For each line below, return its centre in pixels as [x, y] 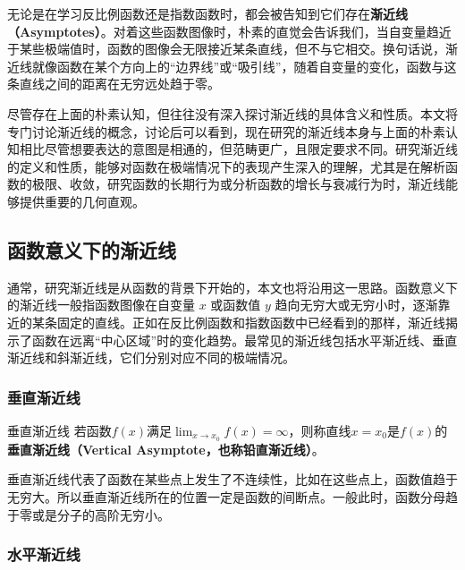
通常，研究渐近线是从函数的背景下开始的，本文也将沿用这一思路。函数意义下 [232, 287]
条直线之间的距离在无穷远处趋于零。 [114, 84]
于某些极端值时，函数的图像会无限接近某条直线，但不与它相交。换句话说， [226, 49]
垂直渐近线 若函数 [59, 430]
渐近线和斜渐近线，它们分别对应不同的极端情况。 [151, 357]
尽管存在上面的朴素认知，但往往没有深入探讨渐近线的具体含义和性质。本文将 [232, 113]
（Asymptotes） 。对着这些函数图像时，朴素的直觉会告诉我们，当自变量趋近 [229, 31]
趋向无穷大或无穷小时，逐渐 [356, 305]
